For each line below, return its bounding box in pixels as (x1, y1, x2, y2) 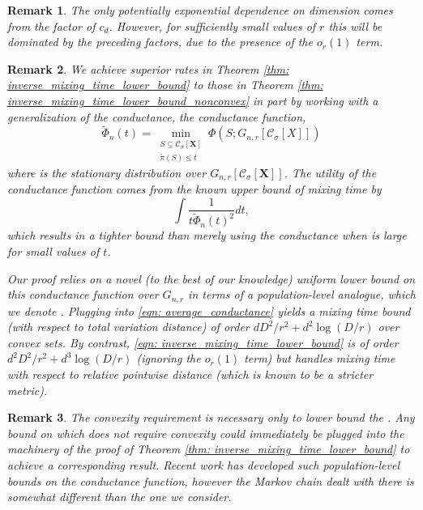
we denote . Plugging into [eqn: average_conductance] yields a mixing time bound (7, 302, 411, 319)
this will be (328, 17, 382, 34)
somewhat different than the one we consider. (7, 488, 232, 505)
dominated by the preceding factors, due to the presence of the (7, 33, 313, 50)
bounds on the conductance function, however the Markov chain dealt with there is (7, 472, 414, 489)
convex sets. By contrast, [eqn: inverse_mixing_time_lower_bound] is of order (7, 334, 399, 351)
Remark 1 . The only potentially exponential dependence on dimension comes (7, 2, 393, 18)
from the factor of (7, 17, 96, 34)
